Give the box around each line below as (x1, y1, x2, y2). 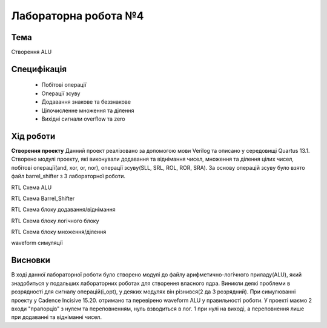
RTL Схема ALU (11, 184, 52, 191)
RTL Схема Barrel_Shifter (11, 195, 75, 202)
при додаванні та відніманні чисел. (11, 313, 102, 321)
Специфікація (11, 64, 67, 74)
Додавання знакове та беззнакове (41, 98, 131, 105)
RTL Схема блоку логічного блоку (11, 217, 99, 224)
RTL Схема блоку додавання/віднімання (11, 206, 116, 213)
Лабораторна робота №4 (11, 9, 144, 22)
